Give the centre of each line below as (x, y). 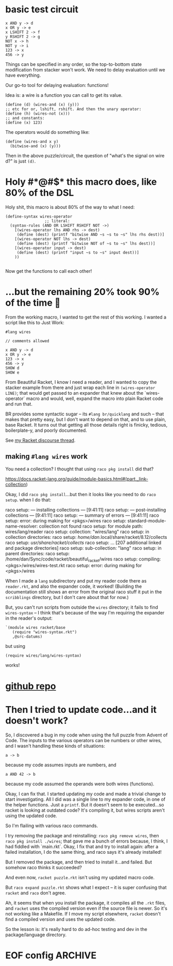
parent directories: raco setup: (38, 553)
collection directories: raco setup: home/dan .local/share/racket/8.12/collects (86, 537)
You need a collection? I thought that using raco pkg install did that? (80, 469)
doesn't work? (37, 720)
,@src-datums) (27, 637)
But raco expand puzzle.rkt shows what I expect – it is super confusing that (86, 887)
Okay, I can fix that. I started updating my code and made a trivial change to (86, 794)
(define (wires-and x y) (32, 142)
